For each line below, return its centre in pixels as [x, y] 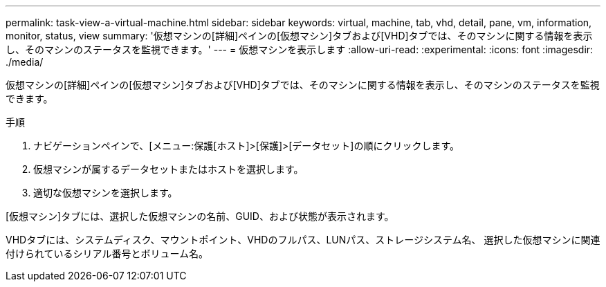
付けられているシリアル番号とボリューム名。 [107, 253]
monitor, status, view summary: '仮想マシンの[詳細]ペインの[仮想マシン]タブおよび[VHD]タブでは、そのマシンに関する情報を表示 [299, 36]
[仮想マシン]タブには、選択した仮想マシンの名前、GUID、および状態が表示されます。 [200, 216]
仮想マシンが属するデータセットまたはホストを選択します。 [168, 169]
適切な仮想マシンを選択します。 [105, 193]
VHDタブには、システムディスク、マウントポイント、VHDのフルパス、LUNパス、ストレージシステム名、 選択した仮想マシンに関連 [303, 240]
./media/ [25, 62]
